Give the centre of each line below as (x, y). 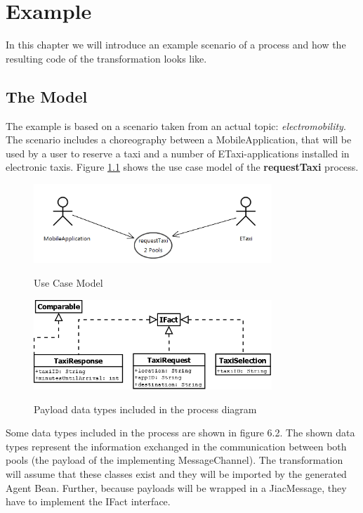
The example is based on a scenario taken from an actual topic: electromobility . (176, 125)
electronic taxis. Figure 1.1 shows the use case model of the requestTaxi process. (182, 167)
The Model (47, 96)
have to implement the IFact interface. (88, 501)
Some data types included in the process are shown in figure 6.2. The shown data (180, 433)
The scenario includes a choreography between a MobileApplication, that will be (179, 139)
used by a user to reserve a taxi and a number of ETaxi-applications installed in (178, 153)
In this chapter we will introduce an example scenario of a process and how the (176, 45)
